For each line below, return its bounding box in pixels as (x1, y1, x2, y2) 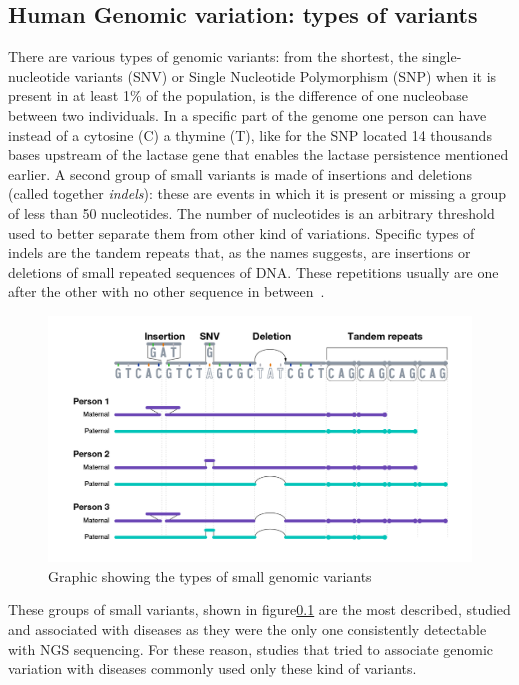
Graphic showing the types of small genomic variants (48, 565, 372, 586)
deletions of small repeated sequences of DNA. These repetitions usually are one (8, 261, 499, 282)
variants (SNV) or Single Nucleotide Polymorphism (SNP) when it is (74, 65, 497, 86)
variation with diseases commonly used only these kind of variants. (8, 658, 417, 679)
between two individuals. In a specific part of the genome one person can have (8, 104, 487, 125)
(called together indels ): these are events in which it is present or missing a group (8, 183, 507, 204)
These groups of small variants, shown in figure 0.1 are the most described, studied (8, 599, 511, 620)
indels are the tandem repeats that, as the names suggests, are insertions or (8, 242, 471, 263)
